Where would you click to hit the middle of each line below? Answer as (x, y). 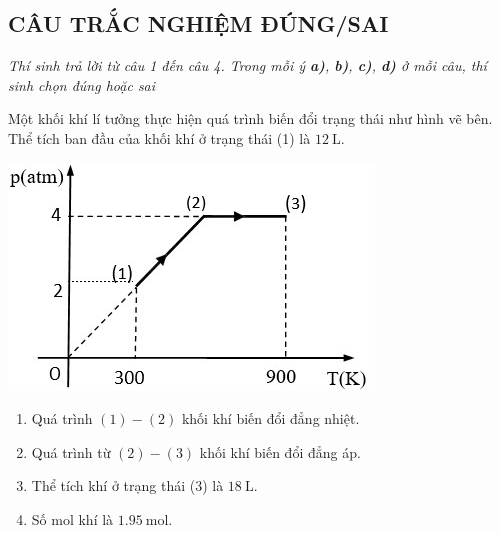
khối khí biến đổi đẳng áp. (280, 451)
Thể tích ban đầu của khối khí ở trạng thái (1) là (159, 137)
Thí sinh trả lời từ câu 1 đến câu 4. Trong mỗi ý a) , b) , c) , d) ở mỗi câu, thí (247, 65)
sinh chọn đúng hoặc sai (82, 84)
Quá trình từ (71, 451)
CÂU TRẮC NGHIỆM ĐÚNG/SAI (198, 23)
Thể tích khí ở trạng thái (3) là (127, 485)
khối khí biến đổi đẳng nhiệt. (270, 418)
